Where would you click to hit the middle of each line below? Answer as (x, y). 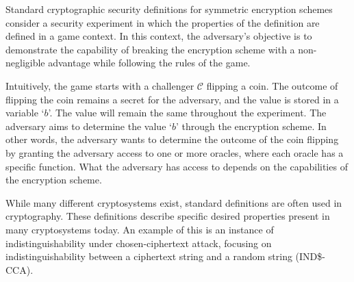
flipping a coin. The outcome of (272, 85)
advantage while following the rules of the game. (149, 63)
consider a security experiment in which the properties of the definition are (163, 22)
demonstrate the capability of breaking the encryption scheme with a (150, 49)
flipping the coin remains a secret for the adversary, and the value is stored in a (172, 99)
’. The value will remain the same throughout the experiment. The (187, 113)
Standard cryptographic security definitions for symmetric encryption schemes (169, 9)
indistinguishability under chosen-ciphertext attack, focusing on (139, 243)
